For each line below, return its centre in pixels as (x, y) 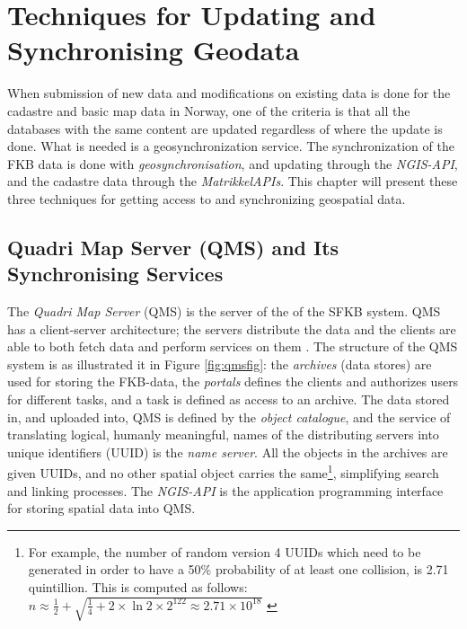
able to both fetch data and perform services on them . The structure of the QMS (233, 346)
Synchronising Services (115, 274)
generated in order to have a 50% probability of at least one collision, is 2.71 (238, 569)
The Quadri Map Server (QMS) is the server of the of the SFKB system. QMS (224, 311)
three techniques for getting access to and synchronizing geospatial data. (207, 198)
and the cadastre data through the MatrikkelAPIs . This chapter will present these (233, 181)
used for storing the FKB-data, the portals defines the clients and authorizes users (233, 381)
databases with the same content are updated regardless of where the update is (225, 128)
